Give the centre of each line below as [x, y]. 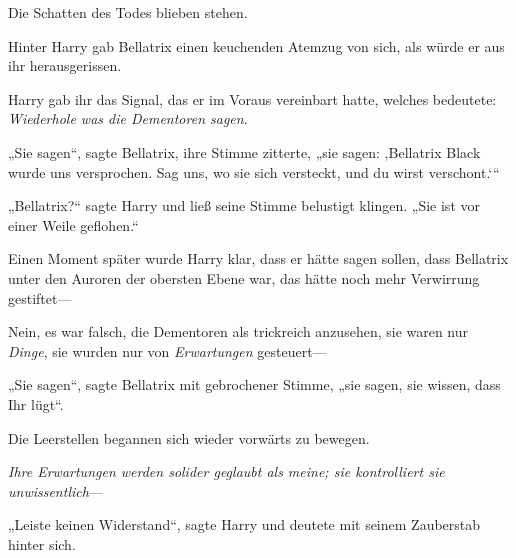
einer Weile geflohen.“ [73, 224]
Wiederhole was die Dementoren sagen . [128, 118]
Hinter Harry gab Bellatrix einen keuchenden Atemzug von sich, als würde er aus [256, 45]
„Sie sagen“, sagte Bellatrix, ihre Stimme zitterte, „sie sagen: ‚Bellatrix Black [244, 151]
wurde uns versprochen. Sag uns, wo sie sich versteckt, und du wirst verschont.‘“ [254, 171]
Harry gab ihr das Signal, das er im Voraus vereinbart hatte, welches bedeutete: [252, 98]
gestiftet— [40, 297]
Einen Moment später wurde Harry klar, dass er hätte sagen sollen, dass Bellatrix [258, 258]
